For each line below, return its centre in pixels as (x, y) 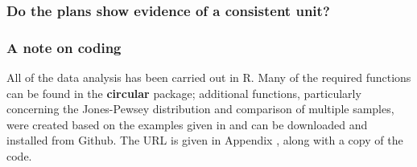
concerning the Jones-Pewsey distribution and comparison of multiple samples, (200, 109)
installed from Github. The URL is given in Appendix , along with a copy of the (205, 140)
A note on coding (64, 47)
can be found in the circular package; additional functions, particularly (184, 93)
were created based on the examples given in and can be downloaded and (187, 124)
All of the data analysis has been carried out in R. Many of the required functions (209, 77)
